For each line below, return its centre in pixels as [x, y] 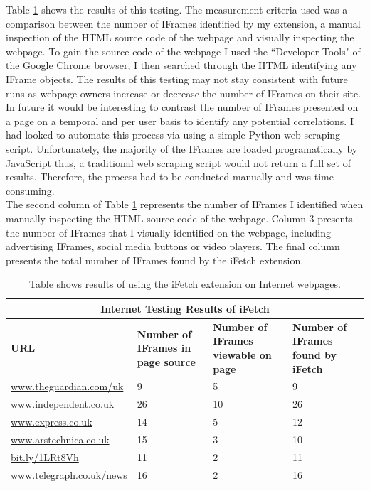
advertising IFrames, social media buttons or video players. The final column [173, 246]
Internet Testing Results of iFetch [185, 308]
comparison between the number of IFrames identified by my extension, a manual [183, 23]
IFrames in [164, 348]
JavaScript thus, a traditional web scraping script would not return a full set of [178, 162]
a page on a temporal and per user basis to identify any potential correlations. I [180, 120]
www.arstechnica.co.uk [60, 439]
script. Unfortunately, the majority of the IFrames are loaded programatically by [182, 148]
